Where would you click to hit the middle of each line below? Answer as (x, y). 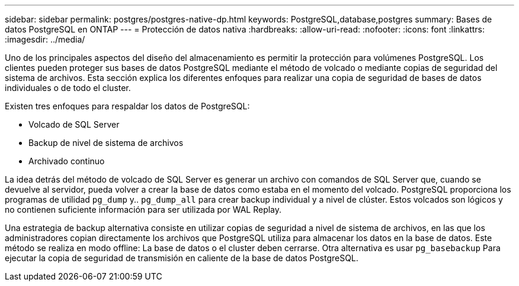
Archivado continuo (67, 161)
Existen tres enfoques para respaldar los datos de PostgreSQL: (127, 106)
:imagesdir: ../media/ (45, 39)
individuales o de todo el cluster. (68, 88)
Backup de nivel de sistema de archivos (106, 143)
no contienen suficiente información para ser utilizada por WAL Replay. (143, 209)
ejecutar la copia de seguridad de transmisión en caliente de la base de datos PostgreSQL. (182, 258)
